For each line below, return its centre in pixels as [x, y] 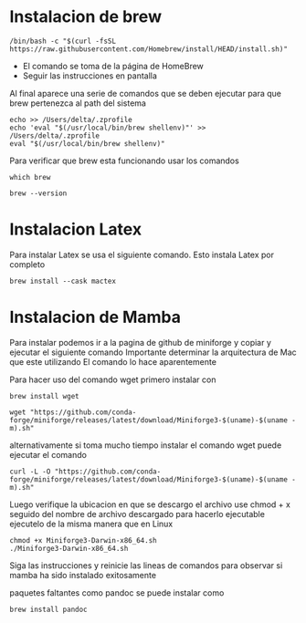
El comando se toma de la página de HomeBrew [113, 66]
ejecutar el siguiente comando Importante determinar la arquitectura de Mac [153, 352]
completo [27, 264]
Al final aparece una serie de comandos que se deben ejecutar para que [145, 93]
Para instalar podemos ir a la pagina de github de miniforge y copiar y [141, 342]
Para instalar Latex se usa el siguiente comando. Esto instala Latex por [142, 254]
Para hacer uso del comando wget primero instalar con [113, 379]
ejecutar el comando [48, 454]
